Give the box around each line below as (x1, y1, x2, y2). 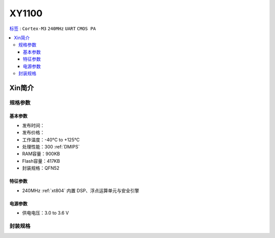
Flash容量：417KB (22, 158, 61, 164)
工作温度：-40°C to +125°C (22, 136, 80, 142)
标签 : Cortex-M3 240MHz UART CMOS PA (9, 25, 96, 32)
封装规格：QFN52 (22, 165, 60, 171)
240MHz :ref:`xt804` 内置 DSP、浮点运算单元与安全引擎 (22, 187, 140, 193)
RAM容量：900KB (22, 151, 61, 157)
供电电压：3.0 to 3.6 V (22, 210, 69, 216)
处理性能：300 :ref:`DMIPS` (22, 144, 80, 150)
